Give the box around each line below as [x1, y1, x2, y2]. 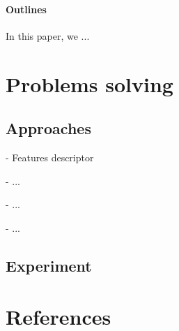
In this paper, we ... [6, 28, 90, 43]
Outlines [6, 1, 47, 16]
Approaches [6, 117, 91, 139]
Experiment [6, 254, 92, 276]
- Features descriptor [6, 149, 94, 164]
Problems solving [6, 69, 173, 98]
